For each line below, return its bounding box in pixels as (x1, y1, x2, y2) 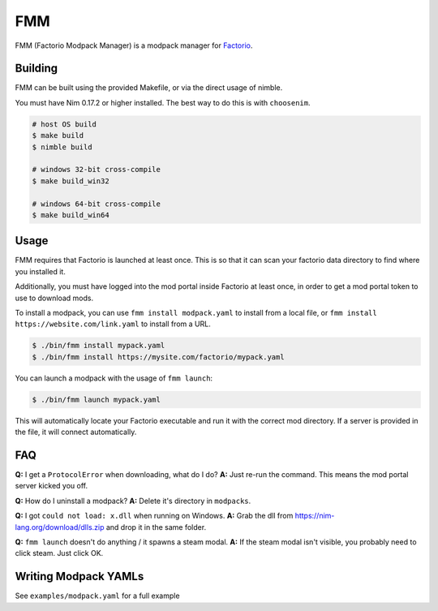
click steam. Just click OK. (15, 549, 104, 558)
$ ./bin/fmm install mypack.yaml (32, 341, 165, 351)
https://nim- (294, 511, 335, 521)
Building (15, 62, 58, 75)
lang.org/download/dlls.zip (15, 522, 105, 531)
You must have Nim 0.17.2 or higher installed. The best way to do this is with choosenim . (15, 97, 311, 107)
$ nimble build (32, 142, 92, 152)
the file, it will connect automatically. (15, 427, 137, 437)
